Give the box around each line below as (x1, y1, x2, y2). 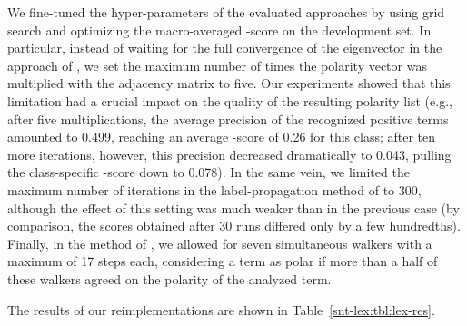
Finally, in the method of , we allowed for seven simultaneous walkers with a (7, 233, 432, 252)
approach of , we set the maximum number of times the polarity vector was (7, 55, 427, 74)
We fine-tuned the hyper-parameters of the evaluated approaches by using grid (7, 3, 445, 21)
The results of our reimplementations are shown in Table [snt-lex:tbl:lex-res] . (7, 300, 435, 319)
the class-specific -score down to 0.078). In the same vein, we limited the (7, 163, 410, 182)
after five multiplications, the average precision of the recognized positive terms (7, 109, 449, 128)
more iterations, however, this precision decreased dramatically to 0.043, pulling (7, 144, 452, 163)
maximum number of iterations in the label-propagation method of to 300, (7, 180, 422, 199)
